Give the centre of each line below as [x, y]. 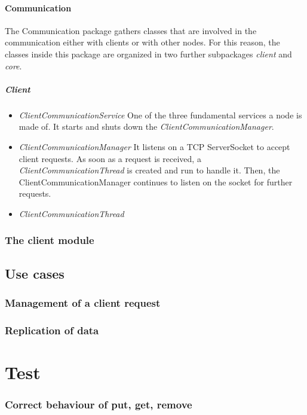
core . [13, 65]
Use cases [35, 273]
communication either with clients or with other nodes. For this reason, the [142, 42]
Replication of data [52, 330]
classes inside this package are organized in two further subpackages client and [148, 54]
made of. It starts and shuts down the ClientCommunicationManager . [146, 126]
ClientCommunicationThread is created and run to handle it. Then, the [149, 170]
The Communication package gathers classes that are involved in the [131, 30]
